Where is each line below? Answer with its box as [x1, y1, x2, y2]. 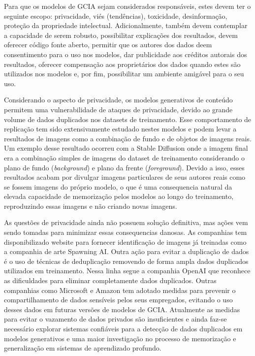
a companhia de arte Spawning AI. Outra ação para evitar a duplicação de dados [4, 246, 249, 257]
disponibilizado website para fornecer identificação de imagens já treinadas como [4, 236, 247, 247]
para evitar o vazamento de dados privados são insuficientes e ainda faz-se [4, 314, 227, 324]
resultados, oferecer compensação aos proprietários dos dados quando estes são [4, 59, 241, 69]
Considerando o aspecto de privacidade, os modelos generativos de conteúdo [4, 95, 233, 105]
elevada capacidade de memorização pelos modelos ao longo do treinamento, [4, 191, 234, 201]
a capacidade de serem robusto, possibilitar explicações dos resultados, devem [4, 30, 238, 40]
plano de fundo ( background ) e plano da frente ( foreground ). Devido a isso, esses [4, 162, 245, 172]
